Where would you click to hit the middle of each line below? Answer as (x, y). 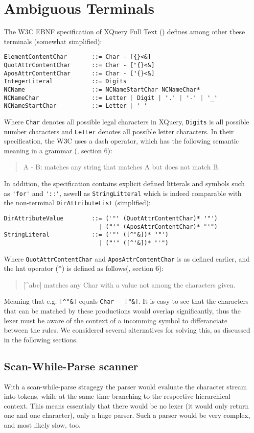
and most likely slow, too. (42, 425)
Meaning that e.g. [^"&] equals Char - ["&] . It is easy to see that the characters (126, 301)
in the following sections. (41, 339)
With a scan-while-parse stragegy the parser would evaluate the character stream (126, 386)
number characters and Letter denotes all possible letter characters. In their (119, 131)
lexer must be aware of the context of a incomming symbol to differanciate (116, 320)
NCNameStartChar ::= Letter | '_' (76, 106)
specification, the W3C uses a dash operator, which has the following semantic (122, 141)
